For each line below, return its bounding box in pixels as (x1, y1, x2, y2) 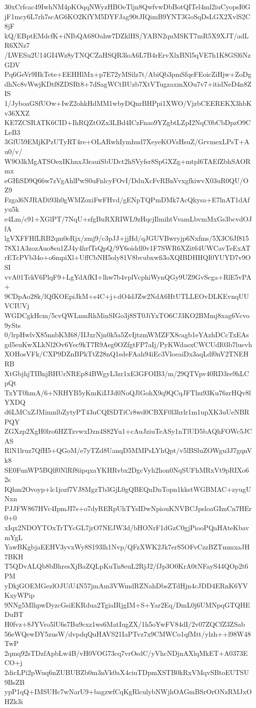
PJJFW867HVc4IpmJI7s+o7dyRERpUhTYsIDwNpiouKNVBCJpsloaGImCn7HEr (4, 503, 252, 513)
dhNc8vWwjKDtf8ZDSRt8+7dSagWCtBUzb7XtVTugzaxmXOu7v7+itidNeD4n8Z (4, 78, 252, 89)
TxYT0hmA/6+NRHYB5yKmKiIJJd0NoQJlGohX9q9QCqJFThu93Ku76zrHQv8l (4, 387, 251, 397)
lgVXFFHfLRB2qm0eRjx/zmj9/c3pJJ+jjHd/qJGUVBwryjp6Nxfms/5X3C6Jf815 (4, 233, 249, 243)
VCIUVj (4, 300, 29, 311)
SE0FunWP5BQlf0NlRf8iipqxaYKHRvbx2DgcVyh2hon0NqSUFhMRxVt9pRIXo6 (4, 464, 249, 475)
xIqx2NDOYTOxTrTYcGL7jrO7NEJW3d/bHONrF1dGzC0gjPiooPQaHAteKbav (4, 522, 249, 533)
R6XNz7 (4, 40, 30, 50)
